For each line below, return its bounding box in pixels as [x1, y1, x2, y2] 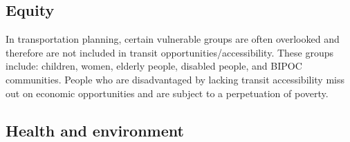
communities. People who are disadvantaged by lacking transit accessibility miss [6, 72, 344, 86]
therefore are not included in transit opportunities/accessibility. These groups [6, 45, 334, 59]
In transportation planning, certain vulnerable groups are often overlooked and [6, 32, 340, 46]
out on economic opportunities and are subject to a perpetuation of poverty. [6, 85, 329, 100]
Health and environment [6, 119, 184, 141]
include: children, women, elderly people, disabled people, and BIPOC [6, 59, 302, 73]
